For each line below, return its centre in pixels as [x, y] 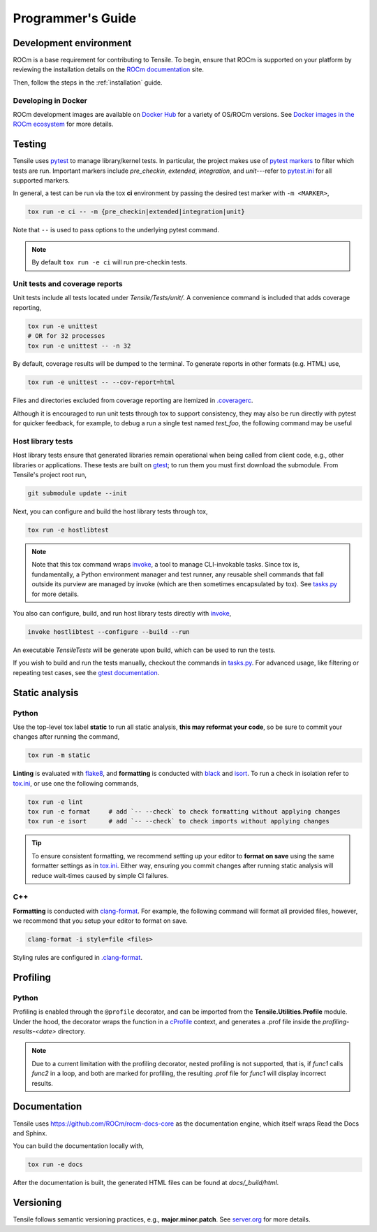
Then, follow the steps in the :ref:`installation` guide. [88, 82]
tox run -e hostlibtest [68, 530]
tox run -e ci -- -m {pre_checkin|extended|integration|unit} [136, 212]
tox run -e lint [56, 802]
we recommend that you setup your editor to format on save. [100, 921]
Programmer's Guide [75, 18]
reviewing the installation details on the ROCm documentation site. [108, 69]
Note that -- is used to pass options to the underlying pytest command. [116, 230]
